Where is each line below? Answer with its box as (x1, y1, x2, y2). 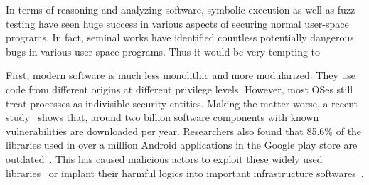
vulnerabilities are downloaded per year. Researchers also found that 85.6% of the (6, 123, 362, 138)
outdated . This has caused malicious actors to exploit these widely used (6, 151, 323, 166)
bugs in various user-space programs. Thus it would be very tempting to (6, 43, 321, 58)
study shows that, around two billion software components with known (6, 110, 319, 125)
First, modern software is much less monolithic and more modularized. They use (6, 68, 355, 83)
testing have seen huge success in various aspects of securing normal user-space (6, 16, 349, 31)
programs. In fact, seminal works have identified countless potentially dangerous (6, 30, 354, 45)
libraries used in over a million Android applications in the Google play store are (6, 137, 358, 152)
